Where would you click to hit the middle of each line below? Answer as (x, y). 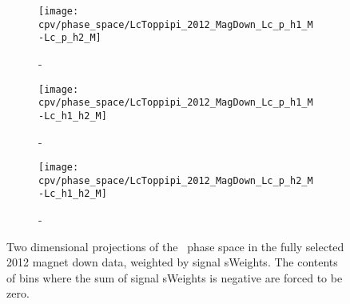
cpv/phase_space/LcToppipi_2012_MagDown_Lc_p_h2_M (176, 180)
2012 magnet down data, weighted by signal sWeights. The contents (172, 262)
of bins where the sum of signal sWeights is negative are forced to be (175, 277)
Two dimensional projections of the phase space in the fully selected (175, 246)
